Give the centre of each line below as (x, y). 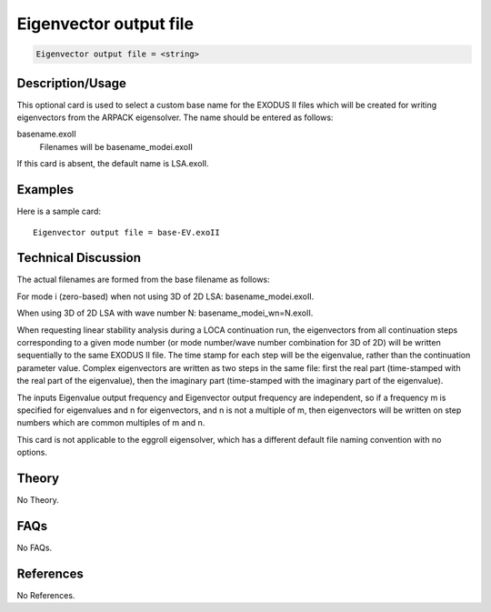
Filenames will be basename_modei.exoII (116, 146)
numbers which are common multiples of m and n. (111, 423)
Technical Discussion (79, 258)
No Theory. (38, 500)
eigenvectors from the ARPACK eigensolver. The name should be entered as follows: (175, 117)
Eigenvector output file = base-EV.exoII (126, 232)
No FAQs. (35, 547)
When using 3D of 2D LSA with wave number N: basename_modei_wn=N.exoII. (165, 313)
